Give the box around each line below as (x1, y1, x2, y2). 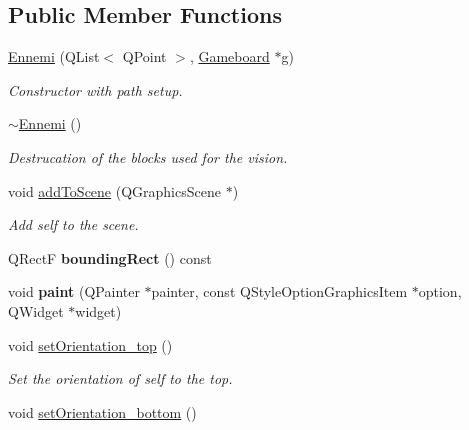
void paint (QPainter (8, 281, 140, 302)
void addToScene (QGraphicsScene (8, 180, 221, 201)
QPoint (122, 46, 167, 67)
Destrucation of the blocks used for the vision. (8, 146, 288, 167)
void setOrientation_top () (8, 334, 173, 355)
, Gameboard (189, 46, 270, 67)
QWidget (8, 300, 64, 321)
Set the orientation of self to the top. (8, 368, 233, 389)
